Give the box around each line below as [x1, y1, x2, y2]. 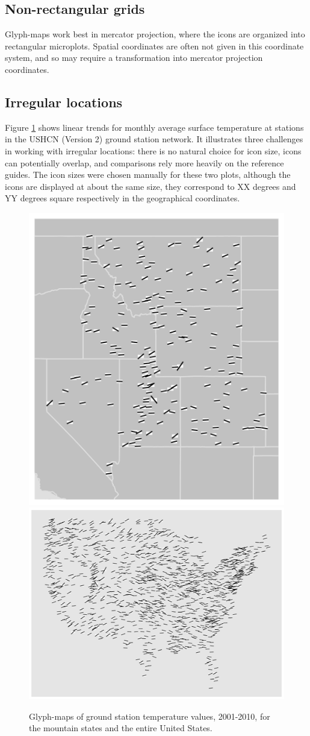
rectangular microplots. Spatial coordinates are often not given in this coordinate [5, 39, 304, 52]
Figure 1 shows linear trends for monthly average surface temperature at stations [5, 121, 304, 133]
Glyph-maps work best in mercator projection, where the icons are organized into [5, 28, 305, 40]
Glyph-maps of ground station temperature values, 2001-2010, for [29, 709, 270, 722]
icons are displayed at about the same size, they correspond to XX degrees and [5, 180, 296, 192]
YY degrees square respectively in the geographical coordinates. [5, 192, 240, 204]
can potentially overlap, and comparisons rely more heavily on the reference [5, 156, 284, 169]
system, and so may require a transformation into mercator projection [5, 51, 263, 64]
